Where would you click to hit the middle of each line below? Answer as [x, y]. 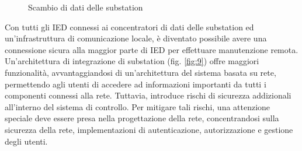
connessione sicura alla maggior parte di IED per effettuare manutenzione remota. [152, 49]
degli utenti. [26, 141]
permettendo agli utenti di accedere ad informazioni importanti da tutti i [136, 84]
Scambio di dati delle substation [86, 7]
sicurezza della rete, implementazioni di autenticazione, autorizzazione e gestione [149, 129]
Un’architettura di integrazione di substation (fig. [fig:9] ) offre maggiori [132, 61]
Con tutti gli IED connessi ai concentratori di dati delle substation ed [129, 27]
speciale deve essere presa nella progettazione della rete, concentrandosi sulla [142, 118]
